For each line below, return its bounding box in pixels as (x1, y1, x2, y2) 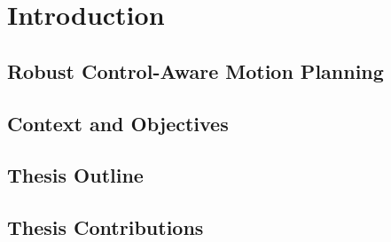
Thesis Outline (7, 161, 144, 189)
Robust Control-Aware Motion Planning (7, 57, 384, 84)
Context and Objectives (7, 109, 229, 137)
